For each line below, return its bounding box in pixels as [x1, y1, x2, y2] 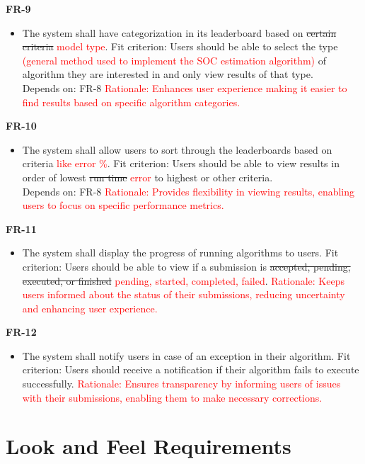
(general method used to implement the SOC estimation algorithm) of [22, 52, 326, 67]
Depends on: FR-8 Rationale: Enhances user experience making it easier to [22, 80, 347, 95]
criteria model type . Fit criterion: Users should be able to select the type [22, 39, 338, 54]
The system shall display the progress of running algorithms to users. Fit [22, 245, 339, 260]
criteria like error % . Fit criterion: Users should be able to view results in [22, 156, 340, 171]
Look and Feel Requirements [6, 431, 291, 460]
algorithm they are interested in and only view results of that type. [22, 67, 313, 81]
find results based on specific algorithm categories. [22, 94, 241, 109]
